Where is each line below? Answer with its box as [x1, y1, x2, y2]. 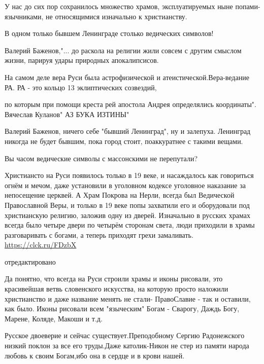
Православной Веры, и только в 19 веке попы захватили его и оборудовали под [5, 199, 250, 210]
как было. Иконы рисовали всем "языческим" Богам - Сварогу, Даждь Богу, [5, 303, 240, 314]
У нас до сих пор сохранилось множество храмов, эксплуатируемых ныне [5, 1, 233, 11]
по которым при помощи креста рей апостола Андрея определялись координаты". [5, 99, 256, 110]
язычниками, [5, 11, 44, 21]
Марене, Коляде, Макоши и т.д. [5, 313, 103, 323]
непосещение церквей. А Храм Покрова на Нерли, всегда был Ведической [5, 190, 235, 200]
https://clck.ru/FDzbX [5, 239, 77, 250]
